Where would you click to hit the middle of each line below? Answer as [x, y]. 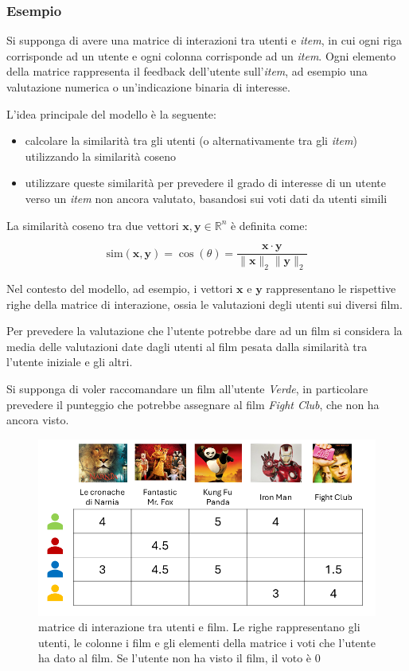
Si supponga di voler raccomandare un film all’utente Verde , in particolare [187, 388]
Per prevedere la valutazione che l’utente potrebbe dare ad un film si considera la [204, 331]
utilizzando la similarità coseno [100, 156]
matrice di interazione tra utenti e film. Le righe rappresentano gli [199, 627]
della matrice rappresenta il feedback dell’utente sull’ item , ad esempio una [187, 71]
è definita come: [269, 225]
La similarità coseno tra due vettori [93, 225]
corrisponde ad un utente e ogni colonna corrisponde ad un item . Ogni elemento [201, 55]
